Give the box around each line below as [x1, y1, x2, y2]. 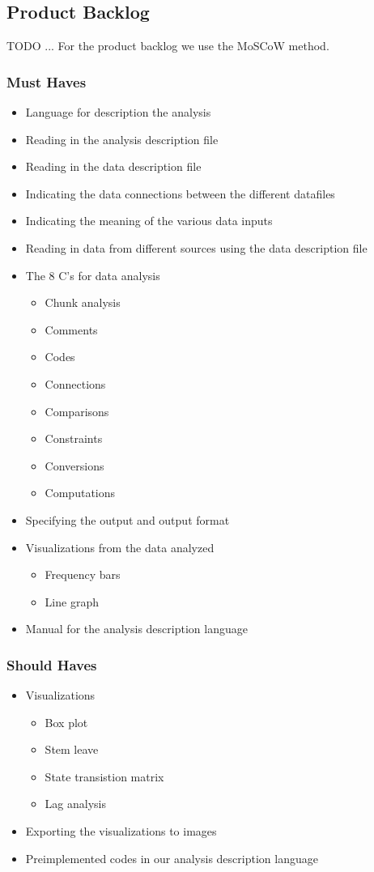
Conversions [45, 457, 104, 474]
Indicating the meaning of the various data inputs [25, 212, 273, 229]
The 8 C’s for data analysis [25, 266, 160, 283]
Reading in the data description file [25, 158, 202, 175]
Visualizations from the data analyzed [25, 538, 215, 555]
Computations [45, 484, 116, 501]
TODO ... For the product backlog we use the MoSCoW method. [6, 37, 329, 54]
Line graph [45, 593, 99, 610]
